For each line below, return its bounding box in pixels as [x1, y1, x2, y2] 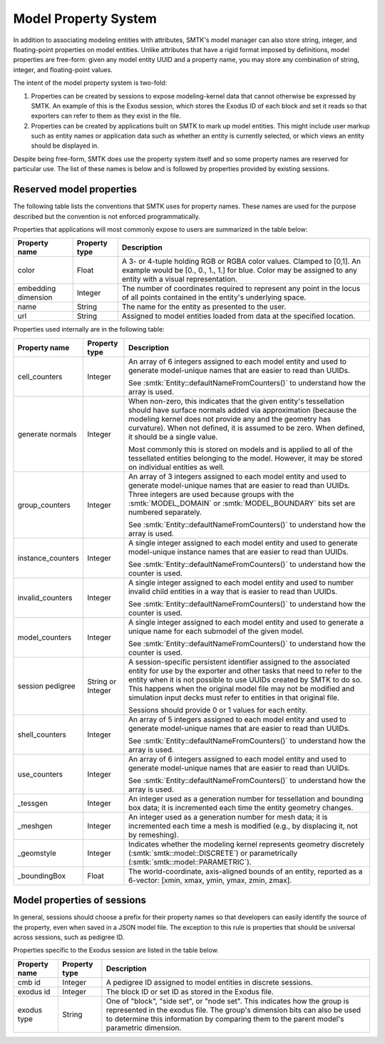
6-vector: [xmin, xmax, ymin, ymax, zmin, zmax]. [128, 875, 292, 885]
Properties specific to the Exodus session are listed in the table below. [13, 946, 219, 955]
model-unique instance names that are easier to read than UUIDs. [128, 546, 349, 556]
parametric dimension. [106, 1023, 182, 1033]
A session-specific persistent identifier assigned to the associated [128, 657, 351, 667]
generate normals [17, 429, 78, 439]
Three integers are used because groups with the [128, 489, 294, 499]
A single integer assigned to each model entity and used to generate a [128, 617, 364, 627]
